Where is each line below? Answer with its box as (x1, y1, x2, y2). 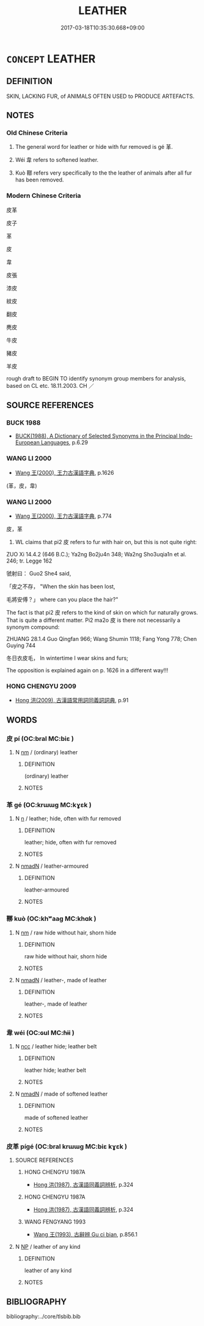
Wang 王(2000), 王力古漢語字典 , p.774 (15, 512, 112, 520)
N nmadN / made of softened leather (15, 1090, 108, 1097)
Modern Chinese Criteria (6, 191, 81, 200)
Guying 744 (6, 642, 35, 650)
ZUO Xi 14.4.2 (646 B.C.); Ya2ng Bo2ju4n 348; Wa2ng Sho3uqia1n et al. (6, 551, 186, 558)
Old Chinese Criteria (6, 129, 68, 137)
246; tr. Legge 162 (6, 557, 53, 564)
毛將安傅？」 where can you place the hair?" (6, 596, 118, 604)
